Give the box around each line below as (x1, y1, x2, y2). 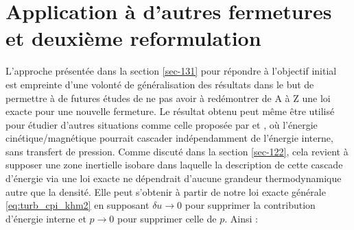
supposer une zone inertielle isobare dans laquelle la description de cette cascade (5, 157, 343, 172)
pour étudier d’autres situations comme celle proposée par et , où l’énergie (5, 117, 318, 131)
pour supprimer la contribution (185, 198, 316, 212)
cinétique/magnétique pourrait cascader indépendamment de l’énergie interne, (5, 131, 333, 145)
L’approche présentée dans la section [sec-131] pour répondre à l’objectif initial (5, 64, 337, 78)
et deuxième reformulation (5, 24, 261, 52)
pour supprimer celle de (117, 211, 217, 225)
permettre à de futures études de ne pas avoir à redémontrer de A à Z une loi (5, 90, 331, 105)
